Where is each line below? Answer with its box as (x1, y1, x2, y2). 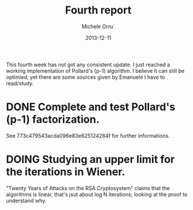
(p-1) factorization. (6, 113, 100, 126)
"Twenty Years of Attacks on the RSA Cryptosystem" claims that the (6, 184, 170, 191)
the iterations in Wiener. (6, 165, 126, 179)
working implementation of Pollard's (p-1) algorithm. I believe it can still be (6, 67, 185, 74)
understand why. (6, 197, 47, 204)
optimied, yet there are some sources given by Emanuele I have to (6, 73, 166, 80)
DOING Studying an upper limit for (6, 153, 175, 166)
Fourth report (65, 4, 132, 17)
